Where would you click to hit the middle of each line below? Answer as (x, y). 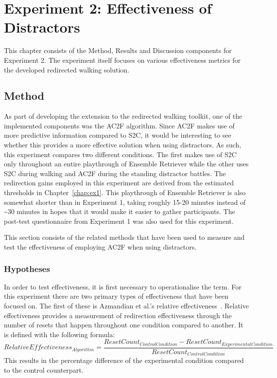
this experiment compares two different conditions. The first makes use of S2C (120, 154)
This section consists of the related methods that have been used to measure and (124, 237)
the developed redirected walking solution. (67, 69)
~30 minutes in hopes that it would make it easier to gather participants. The (120, 211)
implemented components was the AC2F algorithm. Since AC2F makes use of (119, 125)
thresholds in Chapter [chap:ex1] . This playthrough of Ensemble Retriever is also (125, 192)
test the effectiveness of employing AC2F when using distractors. (100, 247)
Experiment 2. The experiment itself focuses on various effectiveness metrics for (122, 60)
